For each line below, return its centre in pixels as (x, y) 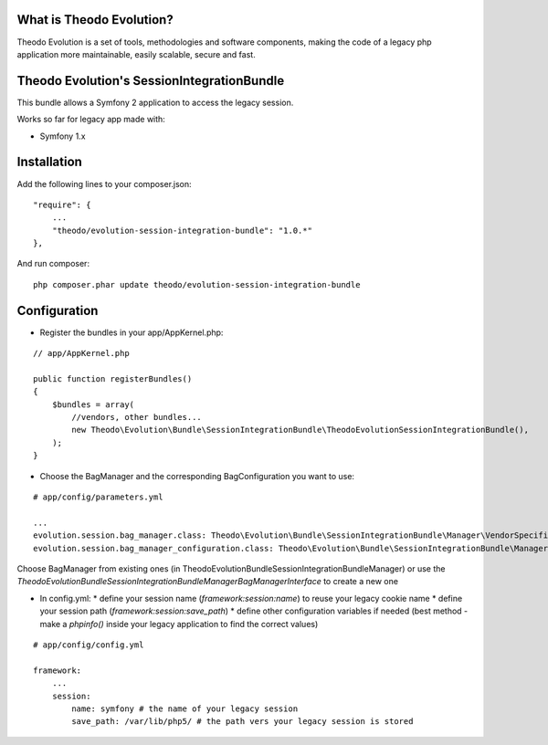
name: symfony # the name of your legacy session (185, 708)
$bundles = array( (93, 404)
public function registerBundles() (113, 378)
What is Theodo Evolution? (95, 20)
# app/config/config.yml (89, 645)
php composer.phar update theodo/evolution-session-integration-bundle (197, 284)
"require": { (62, 205)
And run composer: (53, 264)
